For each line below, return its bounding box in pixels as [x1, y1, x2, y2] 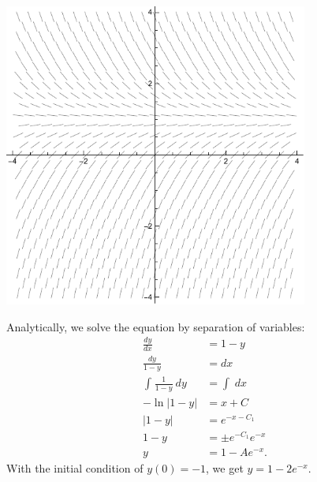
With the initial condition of [6, 460, 144, 476]
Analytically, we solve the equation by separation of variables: [6, 318, 305, 334]
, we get [206, 460, 244, 476]
